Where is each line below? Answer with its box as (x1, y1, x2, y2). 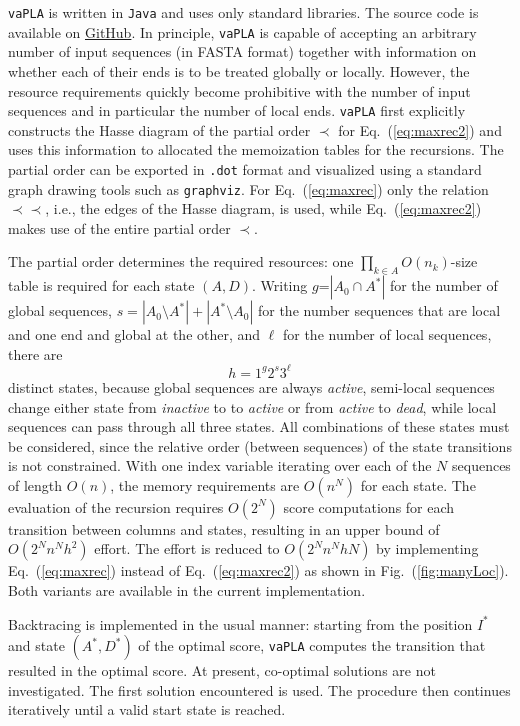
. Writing (252, 275, 308, 296)
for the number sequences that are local (257, 300, 501, 321)
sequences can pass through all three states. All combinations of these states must (8, 416, 510, 437)
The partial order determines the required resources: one (8, 251, 354, 272)
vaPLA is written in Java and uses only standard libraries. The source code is (8, 2, 479, 22)
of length (8, 474, 63, 495)
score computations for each (283, 496, 455, 517)
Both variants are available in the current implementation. (8, 580, 366, 601)
